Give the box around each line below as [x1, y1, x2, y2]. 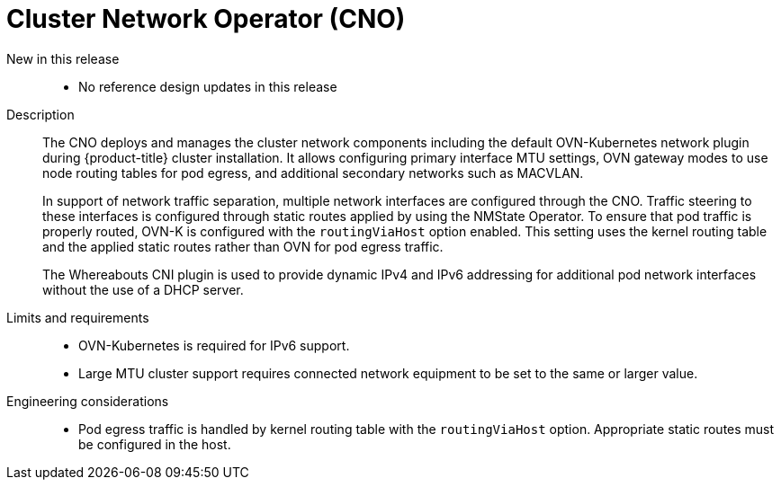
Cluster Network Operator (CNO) [6, 4, 406, 34]
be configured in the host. [78, 436, 231, 452]
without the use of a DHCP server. [42, 281, 244, 297]
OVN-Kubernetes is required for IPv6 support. [78, 337, 350, 353]
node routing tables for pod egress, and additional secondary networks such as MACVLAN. [42, 164, 584, 181]
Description [6, 106, 75, 122]
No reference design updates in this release [78, 78, 337, 94]
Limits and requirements [6, 309, 149, 325]
